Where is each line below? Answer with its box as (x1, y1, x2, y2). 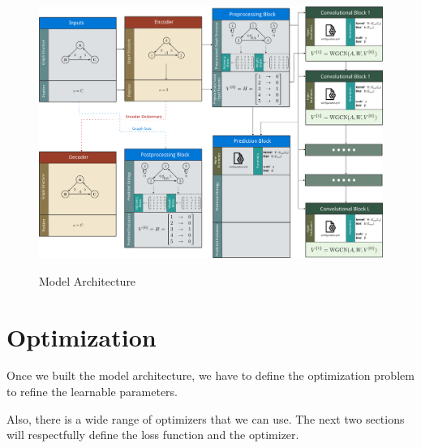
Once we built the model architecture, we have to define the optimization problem (6, 367, 415, 384)
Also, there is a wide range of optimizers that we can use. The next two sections (6, 410, 405, 427)
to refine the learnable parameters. (6, 383, 178, 400)
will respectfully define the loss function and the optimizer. (6, 426, 299, 443)
